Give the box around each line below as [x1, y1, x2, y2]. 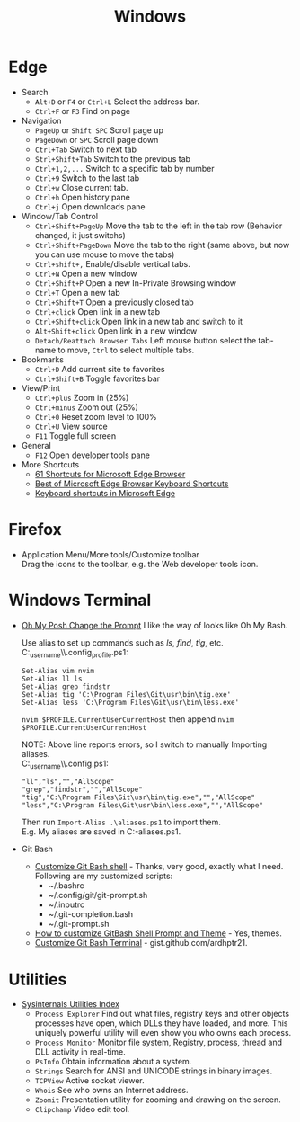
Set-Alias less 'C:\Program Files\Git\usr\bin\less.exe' [21, 698, 240, 707]
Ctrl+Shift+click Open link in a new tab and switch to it [34, 316, 243, 326]
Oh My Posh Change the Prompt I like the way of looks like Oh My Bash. [21, 619, 288, 630]
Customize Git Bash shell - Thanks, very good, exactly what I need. [34, 861, 284, 872]
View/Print [21, 382, 60, 393]
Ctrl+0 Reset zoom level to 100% [34, 411, 158, 422]
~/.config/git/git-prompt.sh [48, 890, 148, 901]
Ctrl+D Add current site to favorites [34, 363, 165, 374]
